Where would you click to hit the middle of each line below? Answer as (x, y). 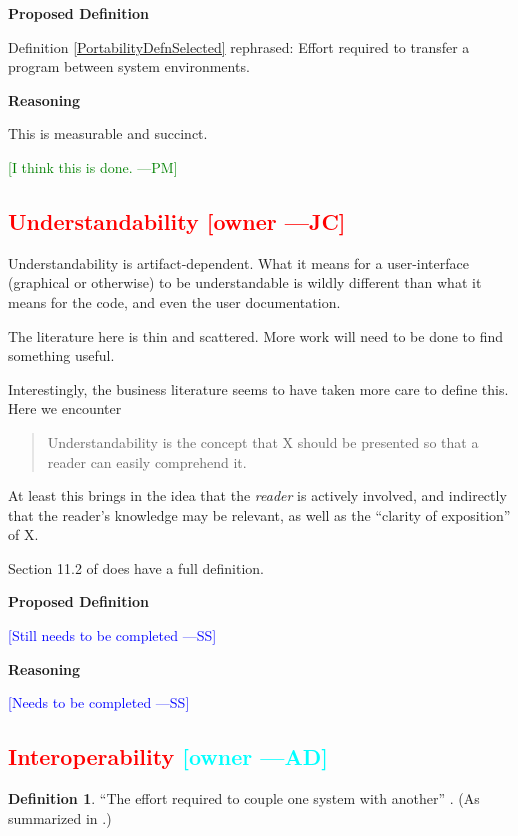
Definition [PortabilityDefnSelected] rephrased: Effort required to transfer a (239, 46)
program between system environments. (129, 66)
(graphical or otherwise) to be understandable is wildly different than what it (245, 282)
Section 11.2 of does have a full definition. (136, 567)
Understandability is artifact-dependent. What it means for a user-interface (238, 262)
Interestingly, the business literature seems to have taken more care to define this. (258, 388)
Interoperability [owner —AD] (168, 756)
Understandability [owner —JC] (177, 220)
